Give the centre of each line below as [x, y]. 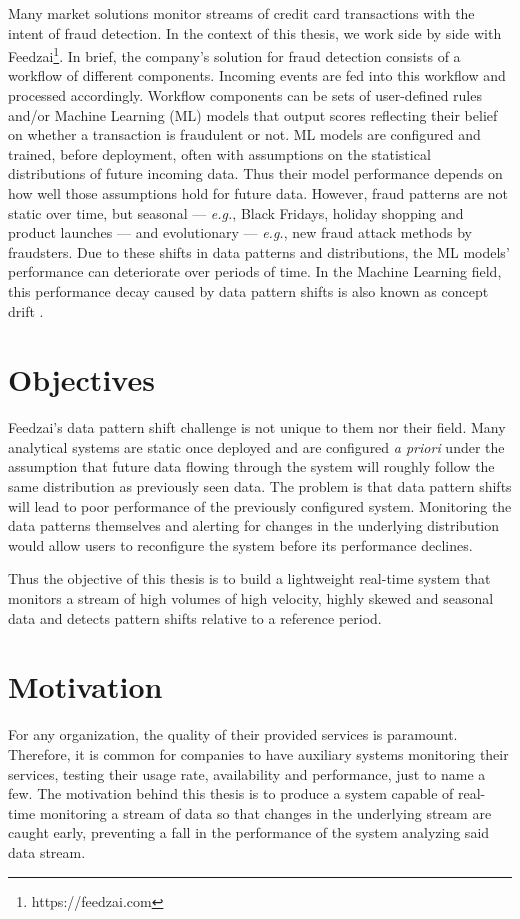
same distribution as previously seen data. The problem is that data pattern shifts [260, 486]
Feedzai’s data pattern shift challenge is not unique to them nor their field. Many [257, 427]
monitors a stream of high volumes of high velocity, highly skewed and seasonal [251, 598]
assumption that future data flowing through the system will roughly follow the [251, 466]
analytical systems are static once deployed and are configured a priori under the [256, 446]
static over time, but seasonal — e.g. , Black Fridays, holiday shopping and [236, 212]
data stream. [47, 851]
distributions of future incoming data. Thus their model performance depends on [255, 173]
